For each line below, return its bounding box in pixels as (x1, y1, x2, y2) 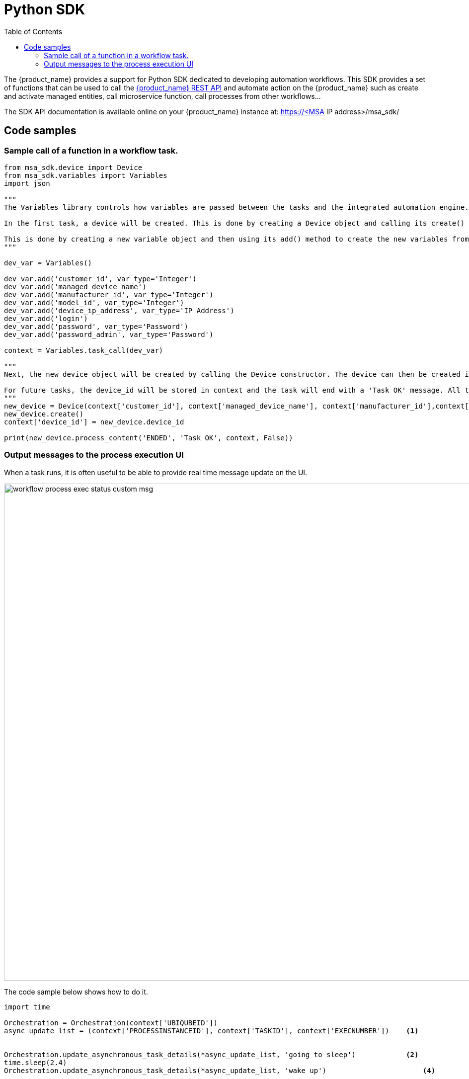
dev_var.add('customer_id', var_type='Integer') (4, 274, 197, 283)
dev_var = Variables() (4, 258, 92, 267)
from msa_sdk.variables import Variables (4, 171, 167, 179)
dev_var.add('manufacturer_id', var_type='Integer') (4, 290, 214, 299)
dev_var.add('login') (4, 314, 88, 323)
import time (4, 1002, 50, 1011)
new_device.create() (4, 410, 84, 418)
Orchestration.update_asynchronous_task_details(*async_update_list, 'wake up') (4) (4, 1066, 436, 1075)
